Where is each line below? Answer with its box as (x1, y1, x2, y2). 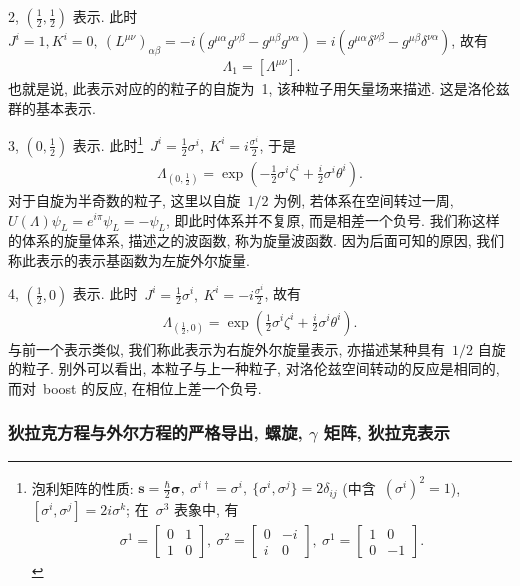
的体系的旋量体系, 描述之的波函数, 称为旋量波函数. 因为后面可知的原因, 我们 (8, 230, 505, 251)
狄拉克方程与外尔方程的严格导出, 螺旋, (8, 420, 303, 445)
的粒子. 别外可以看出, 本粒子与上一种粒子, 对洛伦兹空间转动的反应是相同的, (8, 358, 500, 379)
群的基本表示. (8, 97, 96, 118)
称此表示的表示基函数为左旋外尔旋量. (8, 249, 250, 270)
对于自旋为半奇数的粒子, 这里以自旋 (8, 189, 241, 210)
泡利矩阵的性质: (31, 477, 134, 498)
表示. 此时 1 (72, 132, 144, 155)
